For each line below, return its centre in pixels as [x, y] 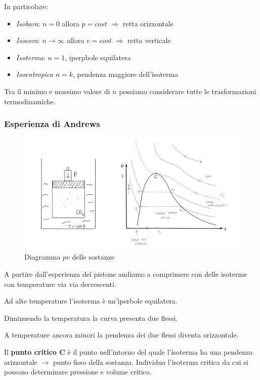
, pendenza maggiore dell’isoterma [126, 74]
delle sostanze [93, 257]
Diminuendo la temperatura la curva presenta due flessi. [91, 318]
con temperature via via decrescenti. [60, 284]
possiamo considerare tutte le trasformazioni [188, 91]
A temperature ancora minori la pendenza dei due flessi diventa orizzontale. [121, 335]
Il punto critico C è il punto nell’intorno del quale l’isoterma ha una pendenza [128, 352]
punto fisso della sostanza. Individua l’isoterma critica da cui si [150, 362]
